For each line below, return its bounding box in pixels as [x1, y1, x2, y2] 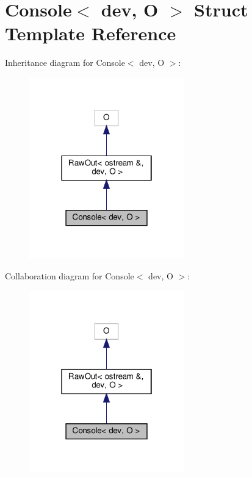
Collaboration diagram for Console [5, 269, 134, 282]
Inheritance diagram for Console [5, 56, 125, 69]
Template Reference [5, 21, 176, 46]
